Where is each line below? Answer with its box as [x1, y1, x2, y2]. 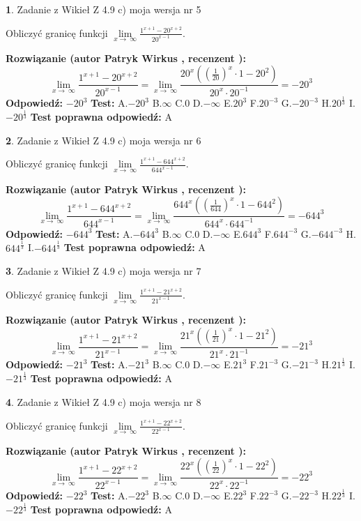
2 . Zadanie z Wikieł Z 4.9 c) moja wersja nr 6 [6, 133, 201, 147]
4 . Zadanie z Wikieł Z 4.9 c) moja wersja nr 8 [6, 394, 201, 409]
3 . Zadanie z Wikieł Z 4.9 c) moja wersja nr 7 [6, 264, 201, 278]
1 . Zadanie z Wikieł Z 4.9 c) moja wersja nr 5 [6, 2, 201, 16]
